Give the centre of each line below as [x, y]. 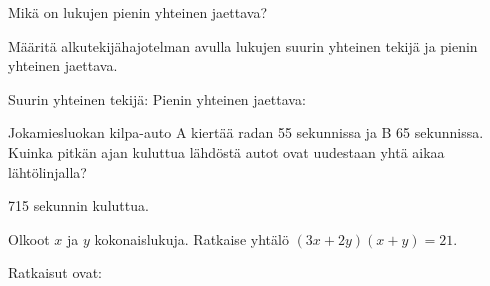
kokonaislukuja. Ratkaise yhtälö [191, 238]
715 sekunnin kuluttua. [78, 205]
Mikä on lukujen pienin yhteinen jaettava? [138, 12]
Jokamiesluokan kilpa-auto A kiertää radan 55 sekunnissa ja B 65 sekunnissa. [246, 132]
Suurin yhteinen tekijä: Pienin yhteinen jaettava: [157, 98]
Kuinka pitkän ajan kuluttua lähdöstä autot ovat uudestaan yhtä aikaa [226, 151]
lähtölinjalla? [47, 171]
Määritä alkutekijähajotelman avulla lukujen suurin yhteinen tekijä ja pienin [243, 45]
